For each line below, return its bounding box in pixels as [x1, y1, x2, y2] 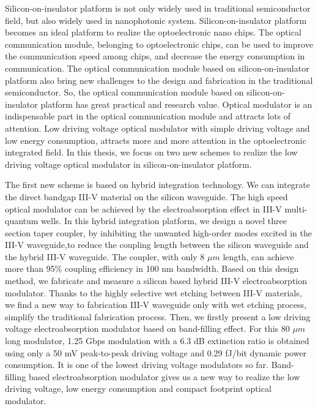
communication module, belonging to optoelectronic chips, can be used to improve [5, 37, 313, 50]
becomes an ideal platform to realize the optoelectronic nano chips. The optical [5, 26, 301, 39]
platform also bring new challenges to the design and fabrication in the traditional [5, 73, 313, 86]
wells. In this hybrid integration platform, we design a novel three [41, 214, 287, 227]
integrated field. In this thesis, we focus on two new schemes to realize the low [5, 146, 298, 159]
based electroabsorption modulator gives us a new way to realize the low [28, 370, 300, 383]
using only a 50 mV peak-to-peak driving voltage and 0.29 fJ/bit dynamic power [5, 346, 307, 359]
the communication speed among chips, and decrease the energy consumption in [5, 50, 305, 62]
